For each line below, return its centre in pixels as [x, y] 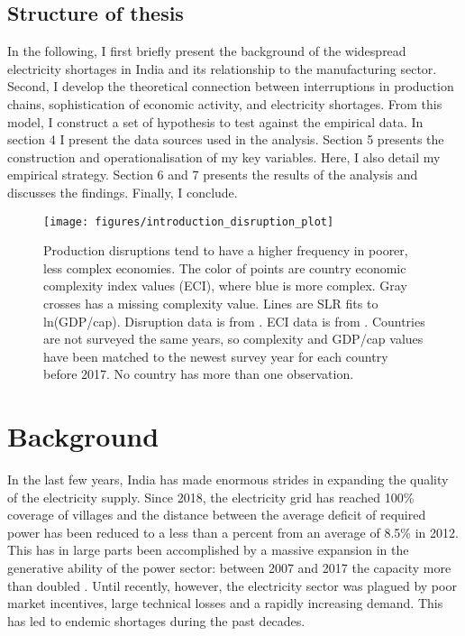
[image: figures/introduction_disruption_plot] [189, 221]
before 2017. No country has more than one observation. [199, 374]
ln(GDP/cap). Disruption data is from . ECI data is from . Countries [234, 321]
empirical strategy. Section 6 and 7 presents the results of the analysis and [213, 175]
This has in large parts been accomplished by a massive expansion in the [208, 550]
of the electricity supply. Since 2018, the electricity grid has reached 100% [211, 497]
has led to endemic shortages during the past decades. [156, 620]
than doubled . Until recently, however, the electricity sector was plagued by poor [232, 585]
